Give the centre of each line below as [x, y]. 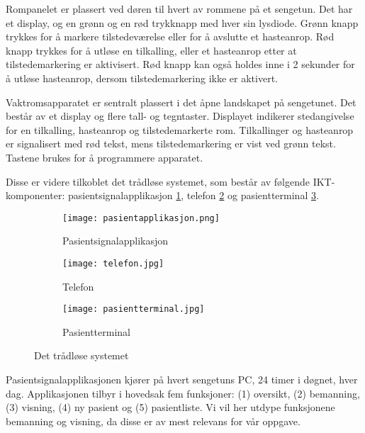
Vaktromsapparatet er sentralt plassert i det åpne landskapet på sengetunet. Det [181, 102]
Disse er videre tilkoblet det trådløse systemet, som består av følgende [158, 181]
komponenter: [35, 195]
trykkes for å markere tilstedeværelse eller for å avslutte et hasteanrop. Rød [170, 36]
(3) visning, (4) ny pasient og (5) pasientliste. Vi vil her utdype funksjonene [170, 407]
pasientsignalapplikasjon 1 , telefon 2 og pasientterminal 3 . [193, 195]
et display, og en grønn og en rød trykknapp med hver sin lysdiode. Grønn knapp [182, 22]
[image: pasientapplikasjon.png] [141, 218]
